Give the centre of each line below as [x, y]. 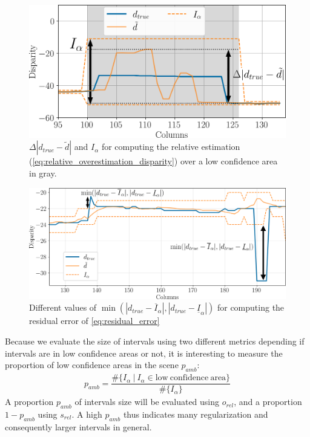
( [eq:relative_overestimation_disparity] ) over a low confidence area [153, 161]
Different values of [63, 307]
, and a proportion [268, 402]
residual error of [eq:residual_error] [94, 321]
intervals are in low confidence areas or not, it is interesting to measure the [144, 353]
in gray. [43, 173]
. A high [87, 414]
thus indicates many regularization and [196, 414]
